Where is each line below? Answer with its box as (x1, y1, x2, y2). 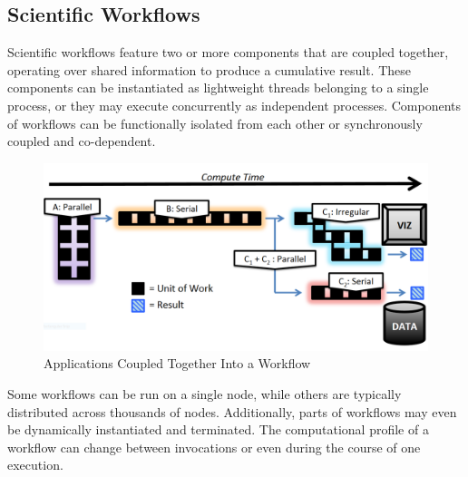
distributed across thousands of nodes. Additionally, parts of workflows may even (7, 402, 457, 421)
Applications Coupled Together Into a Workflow (44, 354, 311, 373)
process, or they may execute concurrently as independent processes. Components (7, 95, 462, 114)
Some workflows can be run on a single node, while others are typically (7, 384, 402, 403)
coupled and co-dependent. (7, 131, 156, 151)
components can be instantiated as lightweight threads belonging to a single (7, 78, 429, 97)
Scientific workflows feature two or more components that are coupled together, (7, 43, 449, 62)
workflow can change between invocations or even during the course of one (7, 437, 421, 456)
